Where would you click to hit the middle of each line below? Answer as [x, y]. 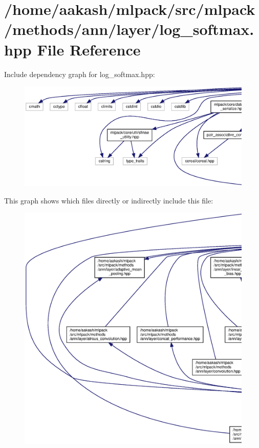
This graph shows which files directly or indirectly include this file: [109, 200]
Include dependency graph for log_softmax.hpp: [80, 74]
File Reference [89, 49]
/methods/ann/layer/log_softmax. [129, 29]
